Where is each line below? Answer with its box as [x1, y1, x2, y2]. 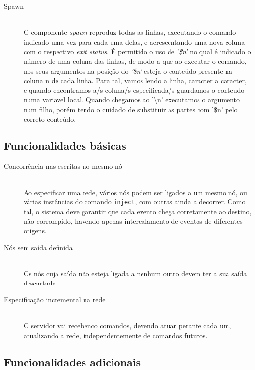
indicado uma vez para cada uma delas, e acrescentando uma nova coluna [24, 36, 245, 47]
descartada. [24, 278, 58, 288]
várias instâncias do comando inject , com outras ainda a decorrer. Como [24, 197, 246, 207]
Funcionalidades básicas [4, 138, 126, 153]
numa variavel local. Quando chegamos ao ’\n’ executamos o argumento [24, 94, 240, 105]
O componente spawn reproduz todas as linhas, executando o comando [24, 27, 236, 37]
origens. [24, 225, 47, 235]
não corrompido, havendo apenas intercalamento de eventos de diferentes [24, 216, 243, 226]
